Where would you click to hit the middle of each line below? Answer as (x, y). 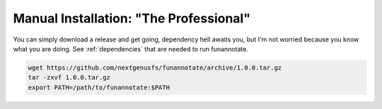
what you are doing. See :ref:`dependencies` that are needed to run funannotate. (131, 49)
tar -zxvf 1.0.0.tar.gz (69, 78)
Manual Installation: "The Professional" (132, 18)
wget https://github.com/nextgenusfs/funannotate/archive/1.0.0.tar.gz (155, 68)
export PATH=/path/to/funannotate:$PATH (99, 87)
